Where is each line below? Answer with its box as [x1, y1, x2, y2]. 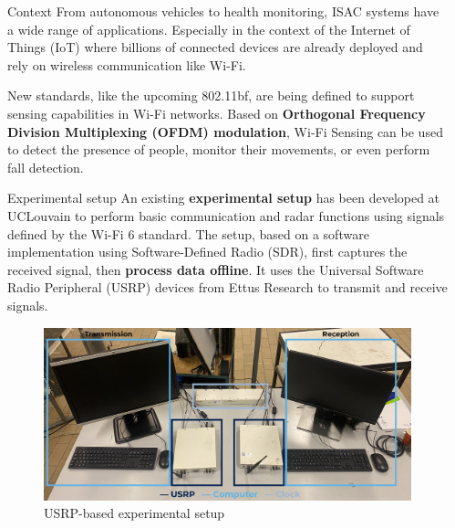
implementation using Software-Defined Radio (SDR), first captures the [7, 242, 408, 261]
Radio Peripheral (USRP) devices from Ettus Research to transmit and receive [7, 278, 448, 297]
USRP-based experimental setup [44, 503, 225, 523]
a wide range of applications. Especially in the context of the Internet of [7, 19, 410, 38]
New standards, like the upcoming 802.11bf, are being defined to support [7, 86, 415, 105]
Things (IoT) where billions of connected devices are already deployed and [7, 37, 423, 57]
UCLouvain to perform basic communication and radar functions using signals [7, 206, 445, 225]
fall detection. [7, 157, 84, 176]
